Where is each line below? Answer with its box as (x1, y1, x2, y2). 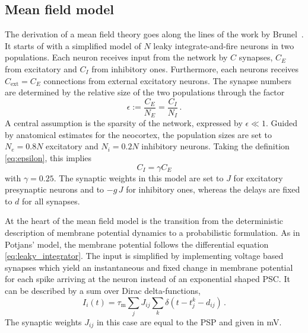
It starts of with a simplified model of (5, 39, 141, 52)
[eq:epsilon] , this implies (5, 152, 92, 164)
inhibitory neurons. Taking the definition (141, 140, 290, 152)
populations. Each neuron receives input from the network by (5, 51, 228, 63)
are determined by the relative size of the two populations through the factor (5, 86, 285, 98)
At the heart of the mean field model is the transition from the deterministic (5, 214, 283, 227)
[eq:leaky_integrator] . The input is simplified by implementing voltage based (5, 249, 284, 262)
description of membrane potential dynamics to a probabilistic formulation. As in (5, 226, 300, 239)
